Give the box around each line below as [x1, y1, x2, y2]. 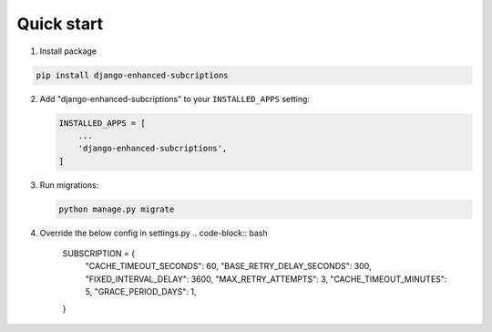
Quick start [16, 14, 104, 34]
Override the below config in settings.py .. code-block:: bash [39, 227, 268, 238]
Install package [39, 46, 97, 57]
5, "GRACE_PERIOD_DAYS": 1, [85, 286, 197, 297]
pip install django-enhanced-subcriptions [36, 69, 229, 80]
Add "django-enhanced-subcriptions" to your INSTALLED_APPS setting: [39, 93, 310, 104]
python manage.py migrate [58, 203, 175, 214]
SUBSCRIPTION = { [62, 248, 136, 259]
